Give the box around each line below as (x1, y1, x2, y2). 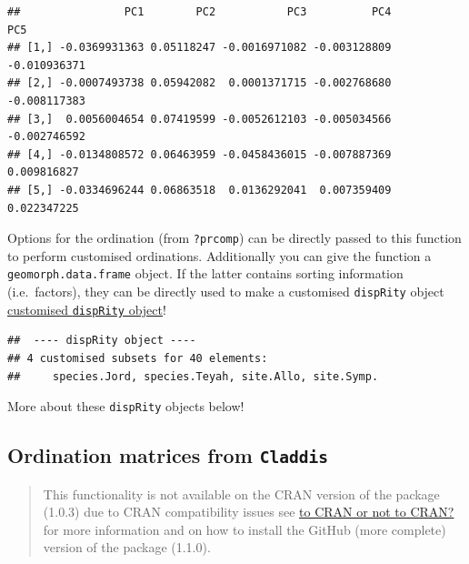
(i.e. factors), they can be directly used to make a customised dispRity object (7, 282, 444, 301)
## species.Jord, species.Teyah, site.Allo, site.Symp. (7, 369, 379, 383)
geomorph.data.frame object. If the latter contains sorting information (7, 264, 404, 283)
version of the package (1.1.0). (43, 538, 211, 557)
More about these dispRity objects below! (7, 397, 244, 416)
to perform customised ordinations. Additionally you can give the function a (7, 246, 432, 265)
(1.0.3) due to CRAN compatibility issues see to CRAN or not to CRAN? (43, 502, 454, 521)
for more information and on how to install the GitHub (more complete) (43, 519, 446, 539)
